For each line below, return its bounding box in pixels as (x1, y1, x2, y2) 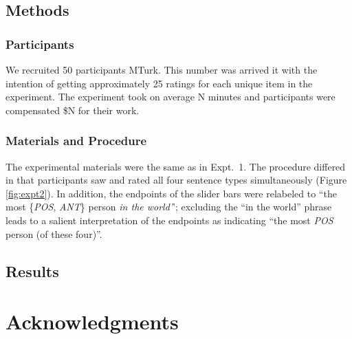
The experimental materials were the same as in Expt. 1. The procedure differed (5, 159, 346, 173)
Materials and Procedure (5, 132, 147, 149)
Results (5, 260, 59, 281)
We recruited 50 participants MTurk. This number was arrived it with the (5, 63, 318, 76)
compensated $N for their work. (5, 102, 140, 117)
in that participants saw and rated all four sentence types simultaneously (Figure (5, 173, 347, 187)
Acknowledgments (5, 307, 179, 336)
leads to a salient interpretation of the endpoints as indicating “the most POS (5, 212, 333, 227)
